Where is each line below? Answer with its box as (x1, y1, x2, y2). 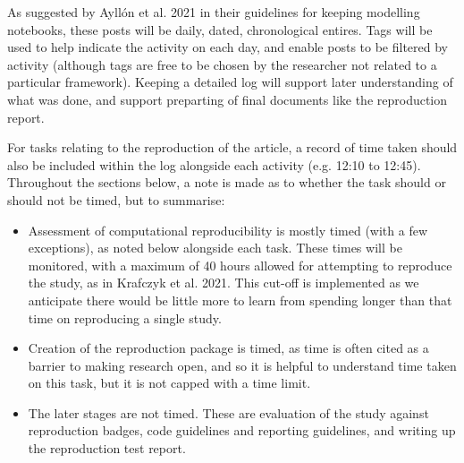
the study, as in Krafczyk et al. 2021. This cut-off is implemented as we (28, 273, 419, 292)
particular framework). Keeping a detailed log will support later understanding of (7, 73, 453, 91)
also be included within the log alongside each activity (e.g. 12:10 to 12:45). (7, 155, 421, 174)
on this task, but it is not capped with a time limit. (28, 373, 311, 392)
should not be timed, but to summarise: (7, 190, 225, 209)
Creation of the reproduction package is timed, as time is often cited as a (28, 339, 429, 357)
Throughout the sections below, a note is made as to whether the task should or (7, 173, 446, 192)
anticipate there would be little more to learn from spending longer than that (28, 290, 452, 309)
